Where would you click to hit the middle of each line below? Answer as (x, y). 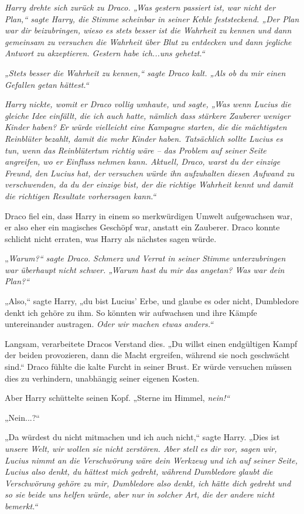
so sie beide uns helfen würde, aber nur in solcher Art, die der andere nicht (140, 494)
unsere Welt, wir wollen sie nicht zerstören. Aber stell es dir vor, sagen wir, (141, 448)
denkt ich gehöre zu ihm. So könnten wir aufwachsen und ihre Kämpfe (131, 312)
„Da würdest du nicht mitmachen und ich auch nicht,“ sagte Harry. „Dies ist (142, 437)
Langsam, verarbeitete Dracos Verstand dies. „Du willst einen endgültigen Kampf (151, 343)
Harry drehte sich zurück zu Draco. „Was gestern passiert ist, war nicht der (140, 7)
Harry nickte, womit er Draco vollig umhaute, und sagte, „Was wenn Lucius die (148, 104)
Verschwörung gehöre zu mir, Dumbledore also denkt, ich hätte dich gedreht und (148, 483)
